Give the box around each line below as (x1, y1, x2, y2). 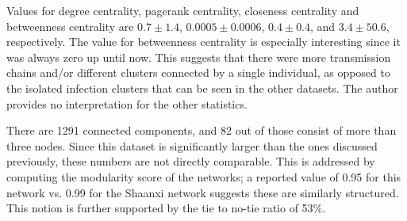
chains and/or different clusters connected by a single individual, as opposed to (6, 64, 390, 81)
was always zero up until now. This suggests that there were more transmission (6, 48, 391, 65)
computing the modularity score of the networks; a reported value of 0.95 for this (6, 168, 401, 185)
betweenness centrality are (6, 17, 134, 34)
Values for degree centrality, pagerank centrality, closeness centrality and (6, 2, 359, 18)
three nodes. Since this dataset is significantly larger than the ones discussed (6, 137, 378, 154)
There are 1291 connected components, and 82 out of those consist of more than (6, 122, 397, 139)
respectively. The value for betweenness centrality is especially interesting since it (6, 33, 401, 50)
